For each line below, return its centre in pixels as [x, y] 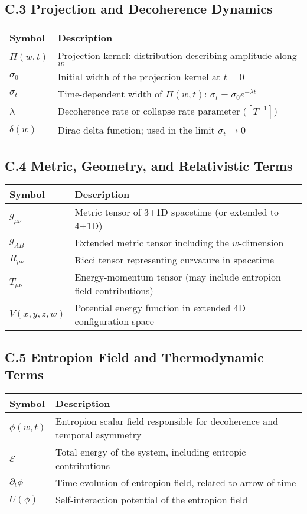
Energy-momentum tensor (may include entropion [178, 277]
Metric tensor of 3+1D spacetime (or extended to [177, 212]
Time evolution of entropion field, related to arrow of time [176, 482]
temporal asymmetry [98, 435]
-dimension [261, 243]
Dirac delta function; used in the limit [136, 130]
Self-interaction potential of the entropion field [151, 500]
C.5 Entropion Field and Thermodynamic [134, 357]
